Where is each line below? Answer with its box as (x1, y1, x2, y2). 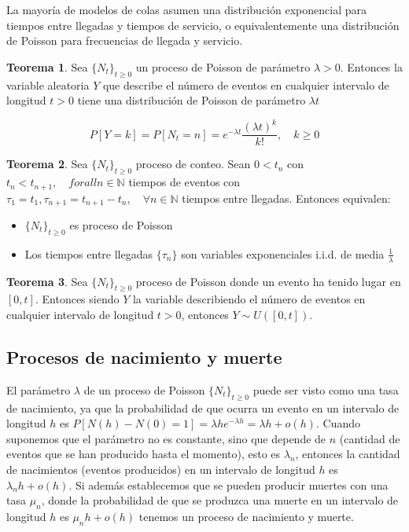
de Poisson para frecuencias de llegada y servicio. (6, 32, 243, 49)
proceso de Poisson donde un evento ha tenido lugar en (135, 273, 401, 289)
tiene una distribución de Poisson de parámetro (77, 92, 306, 108)
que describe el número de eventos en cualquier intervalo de (102, 76, 389, 93)
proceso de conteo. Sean (135, 156, 251, 172)
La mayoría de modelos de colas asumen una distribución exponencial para (6, 2, 367, 17)
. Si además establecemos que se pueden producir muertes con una (68, 476, 389, 493)
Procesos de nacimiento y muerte (6, 345, 282, 369)
